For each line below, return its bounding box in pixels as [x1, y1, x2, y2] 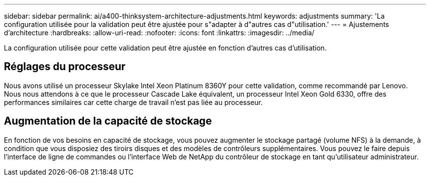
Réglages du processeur [4, 60, 126, 73]
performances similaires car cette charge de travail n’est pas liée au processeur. [4, 98, 263, 106]
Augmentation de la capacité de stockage [4, 115, 212, 128]
